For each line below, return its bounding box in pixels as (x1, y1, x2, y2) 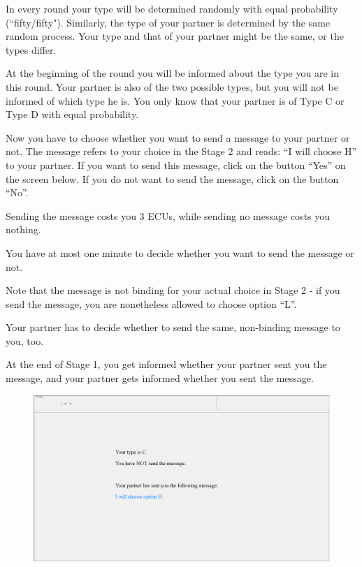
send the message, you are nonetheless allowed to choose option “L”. (6, 296, 297, 311)
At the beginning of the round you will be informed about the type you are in (6, 66, 339, 80)
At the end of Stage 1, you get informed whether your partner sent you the (6, 357, 327, 371)
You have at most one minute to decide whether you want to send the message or (6, 245, 354, 260)
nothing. (6, 222, 41, 237)
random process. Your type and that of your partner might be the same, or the (6, 29, 344, 43)
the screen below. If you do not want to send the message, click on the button (6, 171, 339, 186)
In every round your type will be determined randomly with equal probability (6, 1, 338, 15)
